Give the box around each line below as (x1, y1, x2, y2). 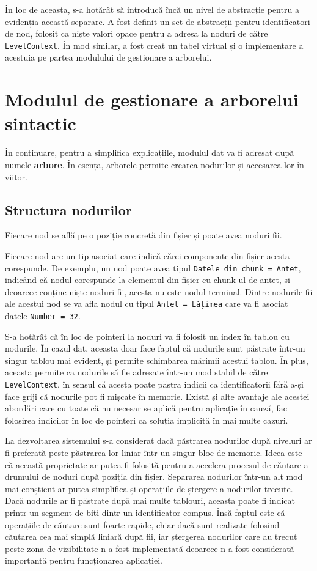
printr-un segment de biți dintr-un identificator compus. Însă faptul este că (5, 506, 285, 519)
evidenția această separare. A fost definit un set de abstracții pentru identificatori (5, 15, 310, 28)
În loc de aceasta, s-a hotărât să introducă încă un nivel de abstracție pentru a (5, 3, 299, 15)
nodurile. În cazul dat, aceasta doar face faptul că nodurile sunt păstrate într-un (5, 342, 305, 355)
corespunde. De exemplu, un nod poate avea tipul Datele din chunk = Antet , (5, 261, 301, 274)
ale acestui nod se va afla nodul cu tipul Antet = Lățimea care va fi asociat (5, 297, 288, 310)
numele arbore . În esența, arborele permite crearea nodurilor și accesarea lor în (5, 158, 304, 171)
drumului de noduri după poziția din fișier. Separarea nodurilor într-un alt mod (5, 470, 303, 483)
